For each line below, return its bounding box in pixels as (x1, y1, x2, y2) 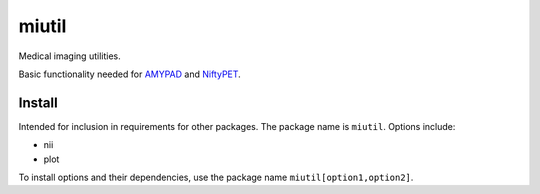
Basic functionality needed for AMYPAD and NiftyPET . (18, 68, 242, 80)
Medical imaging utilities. (18, 50, 121, 62)
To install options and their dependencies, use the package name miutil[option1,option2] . (18, 171, 414, 184)
